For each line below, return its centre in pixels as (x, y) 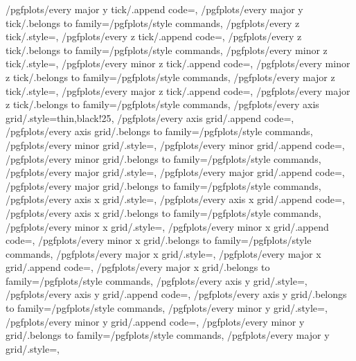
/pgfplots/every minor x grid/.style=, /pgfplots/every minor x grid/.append (167, 226)
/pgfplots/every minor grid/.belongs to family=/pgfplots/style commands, (163, 158)
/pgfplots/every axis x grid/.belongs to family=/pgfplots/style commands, (163, 212)
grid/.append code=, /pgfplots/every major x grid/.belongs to (138, 267)
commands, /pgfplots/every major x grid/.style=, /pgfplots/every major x (163, 253)
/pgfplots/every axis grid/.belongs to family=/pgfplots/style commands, (159, 131)
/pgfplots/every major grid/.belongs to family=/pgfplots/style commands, (163, 185)
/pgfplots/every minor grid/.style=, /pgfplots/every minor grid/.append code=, (175, 144)
